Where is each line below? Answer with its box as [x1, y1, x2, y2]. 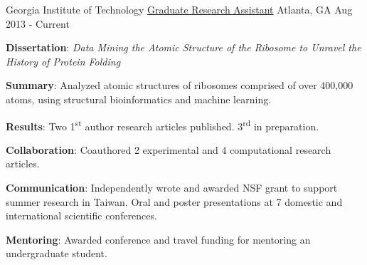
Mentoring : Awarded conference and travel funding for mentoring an [6, 232, 311, 246]
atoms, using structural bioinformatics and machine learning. [6, 91, 272, 106]
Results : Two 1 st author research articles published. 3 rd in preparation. [6, 116, 319, 133]
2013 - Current [6, 16, 70, 31]
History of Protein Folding [6, 53, 121, 68]
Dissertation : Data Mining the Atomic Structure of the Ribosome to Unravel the [6, 40, 361, 55]
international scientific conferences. [6, 208, 157, 223]
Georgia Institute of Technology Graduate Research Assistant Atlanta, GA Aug [6, 2, 353, 16]
